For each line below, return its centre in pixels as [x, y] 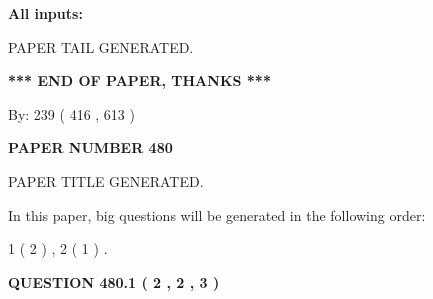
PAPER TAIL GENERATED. [101, 46]
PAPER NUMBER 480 [90, 147]
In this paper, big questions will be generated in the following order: [217, 214]
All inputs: [45, 13]
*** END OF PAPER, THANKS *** [139, 80]
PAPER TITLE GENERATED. [106, 180]
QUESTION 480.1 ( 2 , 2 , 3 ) [114, 281]
